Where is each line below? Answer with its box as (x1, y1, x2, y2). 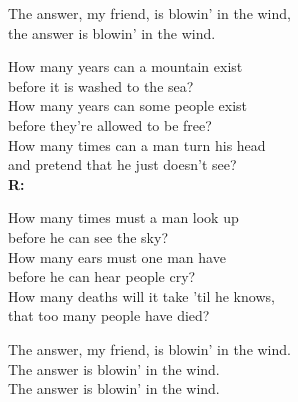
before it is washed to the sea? (8, 75, 194, 96)
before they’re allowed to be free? (8, 114, 212, 135)
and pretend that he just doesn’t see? (8, 154, 237, 175)
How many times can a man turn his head (8, 134, 266, 155)
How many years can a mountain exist (8, 56, 243, 77)
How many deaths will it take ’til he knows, (8, 285, 275, 306)
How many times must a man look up (8, 207, 239, 228)
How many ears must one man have (8, 246, 226, 267)
